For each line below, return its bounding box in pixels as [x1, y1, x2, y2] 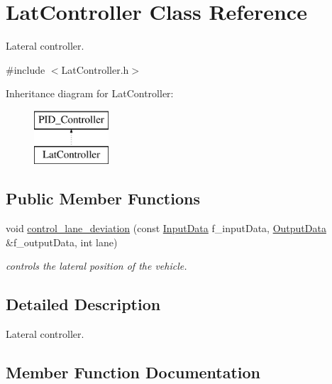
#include [6, 62, 45, 77]
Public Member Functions [6, 187, 200, 209]
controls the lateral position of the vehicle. [6, 258, 187, 273]
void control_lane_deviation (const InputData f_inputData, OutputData [6, 221, 326, 236]
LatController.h [61, 62, 129, 77]
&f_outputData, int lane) [6, 234, 118, 249]
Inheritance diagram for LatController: [6, 86, 174, 101]
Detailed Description [6, 293, 161, 315]
